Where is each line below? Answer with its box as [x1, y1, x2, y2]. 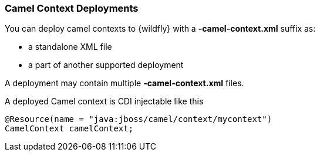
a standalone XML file [28, 42, 112, 52]
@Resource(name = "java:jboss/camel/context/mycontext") [5, 114, 272, 124]
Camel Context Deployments [5, 2, 139, 14]
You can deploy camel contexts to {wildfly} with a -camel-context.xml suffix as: [5, 23, 316, 34]
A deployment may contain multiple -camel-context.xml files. [5, 78, 244, 89]
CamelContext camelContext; [5, 124, 134, 134]
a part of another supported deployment [28, 60, 184, 70]
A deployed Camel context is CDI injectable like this [5, 96, 204, 107]
